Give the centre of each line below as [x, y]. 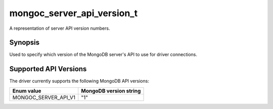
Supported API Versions [48, 69]
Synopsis [25, 43]
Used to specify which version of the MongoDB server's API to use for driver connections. [103, 54]
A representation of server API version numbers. [60, 28]
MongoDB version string [111, 91]
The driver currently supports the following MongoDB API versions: [79, 81]
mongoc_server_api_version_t [74, 13]
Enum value [27, 91]
